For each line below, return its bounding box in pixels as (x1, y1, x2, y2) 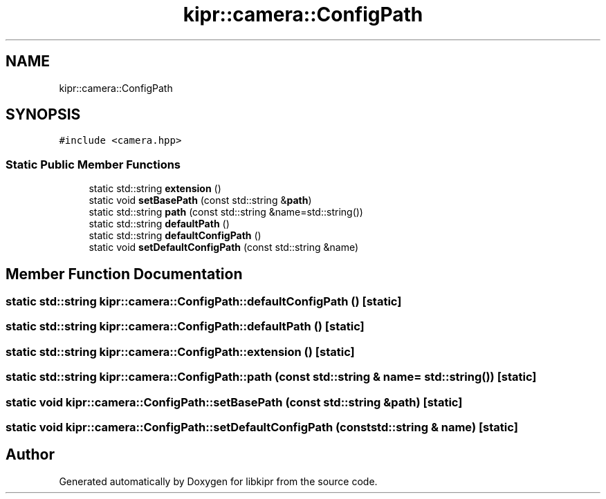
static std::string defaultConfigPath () (89, 229, 261, 242)
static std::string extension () (89, 182, 221, 195)
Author (6, 446, 55, 464)
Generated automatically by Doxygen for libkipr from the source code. (59, 475, 378, 487)
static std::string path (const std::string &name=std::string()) (89, 206, 363, 218)
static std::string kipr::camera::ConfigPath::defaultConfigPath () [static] (6, 294, 402, 309)
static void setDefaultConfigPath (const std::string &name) (89, 241, 359, 254)
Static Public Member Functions (6, 157, 181, 171)
